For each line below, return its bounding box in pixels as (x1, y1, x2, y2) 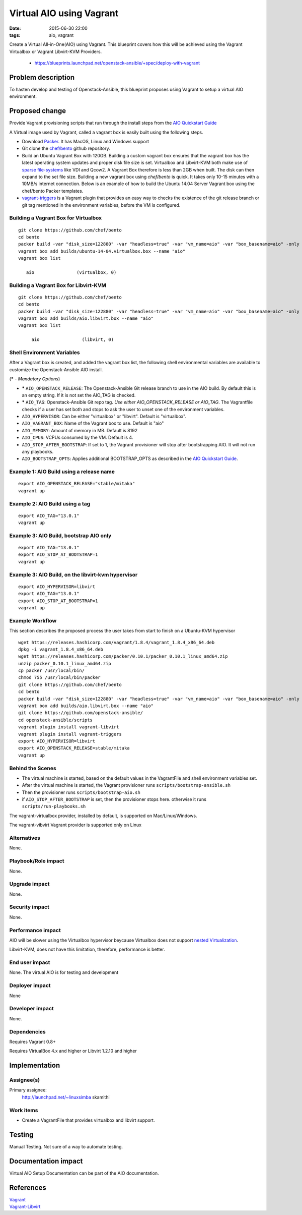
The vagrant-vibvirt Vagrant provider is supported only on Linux (9, 822, 142, 828)
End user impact (9, 959, 50, 966)
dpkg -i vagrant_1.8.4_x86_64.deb (18, 646, 103, 652)
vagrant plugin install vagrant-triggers (18, 731, 122, 737)
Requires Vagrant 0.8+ (9, 1038, 56, 1045)
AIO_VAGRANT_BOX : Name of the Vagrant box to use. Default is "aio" (22, 420, 164, 426)
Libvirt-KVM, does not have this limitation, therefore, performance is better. (9, 946, 166, 953)
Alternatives (9, 835, 40, 841)
